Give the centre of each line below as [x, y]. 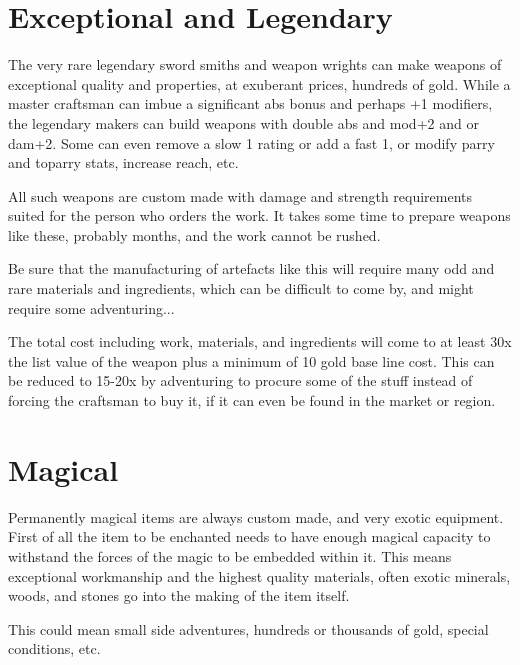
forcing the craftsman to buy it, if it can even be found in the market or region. [252, 400]
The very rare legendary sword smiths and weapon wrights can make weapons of [255, 64]
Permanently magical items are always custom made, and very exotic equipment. [256, 516]
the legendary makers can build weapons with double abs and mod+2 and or [243, 122]
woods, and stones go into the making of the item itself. [179, 595]
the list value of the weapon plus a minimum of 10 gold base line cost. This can [251, 360]
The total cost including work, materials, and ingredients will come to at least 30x [260, 341]
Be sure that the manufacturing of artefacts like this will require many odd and [251, 268]
